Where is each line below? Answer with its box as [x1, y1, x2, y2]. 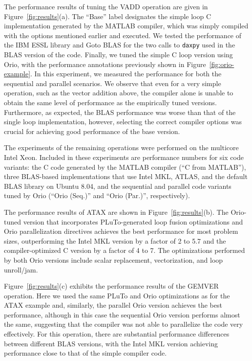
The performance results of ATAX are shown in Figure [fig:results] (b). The [4, 206, 229, 217]
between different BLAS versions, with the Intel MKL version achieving [4, 338, 218, 348]
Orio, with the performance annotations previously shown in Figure [4, 59, 206, 69]
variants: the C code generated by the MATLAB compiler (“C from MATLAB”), [4, 161, 246, 172]
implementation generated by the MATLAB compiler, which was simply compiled [4, 21, 249, 31]
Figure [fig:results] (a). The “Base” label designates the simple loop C [4, 11, 211, 21]
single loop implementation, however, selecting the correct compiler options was [4, 116, 242, 127]
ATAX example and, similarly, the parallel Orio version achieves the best [4, 300, 222, 310]
